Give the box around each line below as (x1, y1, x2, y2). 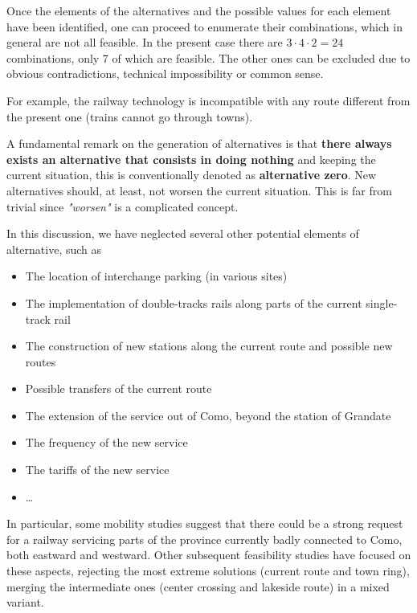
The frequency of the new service (25, 434, 188, 451)
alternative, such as (6, 240, 102, 257)
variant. (6, 594, 44, 611)
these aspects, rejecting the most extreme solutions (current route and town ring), (6, 562, 410, 579)
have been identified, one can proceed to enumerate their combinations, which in (6, 18, 403, 35)
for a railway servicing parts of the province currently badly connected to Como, (6, 530, 403, 547)
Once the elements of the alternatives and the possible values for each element (6, 2, 391, 18)
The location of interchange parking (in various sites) (25, 268, 288, 284)
